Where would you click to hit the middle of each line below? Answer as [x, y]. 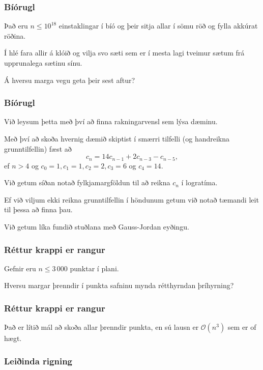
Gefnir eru [20, 268]
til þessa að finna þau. [38, 209]
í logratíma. [199, 182]
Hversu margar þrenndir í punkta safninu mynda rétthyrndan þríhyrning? [119, 285]
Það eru [16, 26]
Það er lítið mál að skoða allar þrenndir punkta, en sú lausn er [101, 327]
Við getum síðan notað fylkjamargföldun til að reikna [87, 182]
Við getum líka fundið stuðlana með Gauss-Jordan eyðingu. [97, 227]
